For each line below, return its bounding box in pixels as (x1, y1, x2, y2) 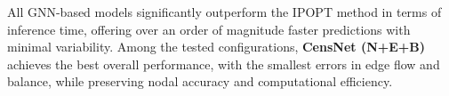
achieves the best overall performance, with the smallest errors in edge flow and (7, 54, 440, 73)
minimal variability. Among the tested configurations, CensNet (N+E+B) (7, 37, 426, 56)
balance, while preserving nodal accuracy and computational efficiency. (7, 72, 393, 91)
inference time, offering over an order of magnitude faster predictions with (7, 20, 411, 38)
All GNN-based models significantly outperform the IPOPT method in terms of (7, 3, 442, 20)
